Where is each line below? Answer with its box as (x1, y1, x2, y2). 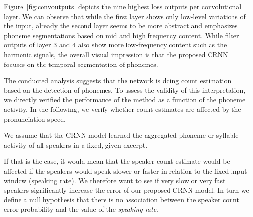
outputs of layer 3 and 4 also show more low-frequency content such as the (4, 40, 227, 50)
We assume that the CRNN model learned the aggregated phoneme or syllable (4, 130, 239, 140)
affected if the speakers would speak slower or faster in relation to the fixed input (4, 165, 247, 175)
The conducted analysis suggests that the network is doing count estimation (4, 75, 232, 86)
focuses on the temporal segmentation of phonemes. (4, 59, 158, 69)
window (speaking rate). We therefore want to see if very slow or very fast (4, 175, 226, 185)
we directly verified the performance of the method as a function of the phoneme (4, 94, 246, 105)
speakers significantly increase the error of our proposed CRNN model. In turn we (4, 185, 249, 195)
